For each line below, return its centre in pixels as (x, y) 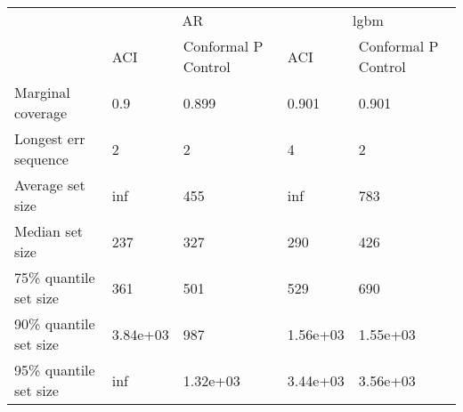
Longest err (50, 138)
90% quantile (55, 323)
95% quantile (55, 370)
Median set (49, 231)
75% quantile (55, 277)
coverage (41, 113)
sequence (41, 159)
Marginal (42, 92)
